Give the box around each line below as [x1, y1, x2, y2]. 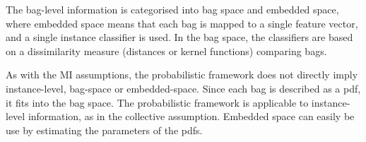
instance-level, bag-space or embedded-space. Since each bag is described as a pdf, [6, 81, 361, 95]
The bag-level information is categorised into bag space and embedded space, [6, 2, 339, 16]
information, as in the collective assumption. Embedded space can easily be [28, 109, 355, 124]
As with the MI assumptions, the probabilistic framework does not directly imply [6, 67, 358, 82]
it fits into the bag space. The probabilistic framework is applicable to [6, 95, 309, 110]
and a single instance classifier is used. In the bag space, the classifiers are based [6, 30, 353, 45]
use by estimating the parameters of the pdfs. [6, 122, 203, 137]
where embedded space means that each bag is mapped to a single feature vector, [6, 16, 358, 30]
